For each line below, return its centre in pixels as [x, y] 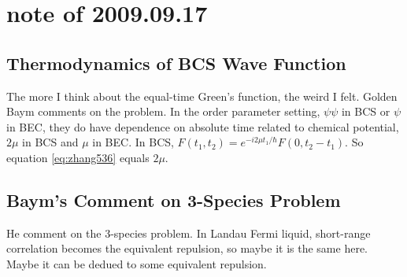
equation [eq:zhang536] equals [78, 157]
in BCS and [50, 142]
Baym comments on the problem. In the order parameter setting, [163, 111]
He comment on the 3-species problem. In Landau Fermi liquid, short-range [189, 233]
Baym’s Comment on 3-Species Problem [174, 199]
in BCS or [366, 111]
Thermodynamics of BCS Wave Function [176, 63]
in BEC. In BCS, [133, 142]
